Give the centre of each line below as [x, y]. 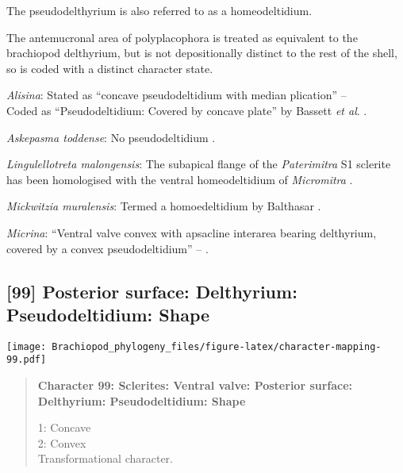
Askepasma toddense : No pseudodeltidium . [111, 137]
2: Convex [62, 442]
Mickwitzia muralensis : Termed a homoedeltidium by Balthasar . [164, 206]
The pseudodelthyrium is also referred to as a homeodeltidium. [159, 10]
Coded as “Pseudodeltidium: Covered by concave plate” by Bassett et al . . [187, 110]
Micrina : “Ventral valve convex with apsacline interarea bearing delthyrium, [192, 232]
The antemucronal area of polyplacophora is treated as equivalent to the [182, 37]
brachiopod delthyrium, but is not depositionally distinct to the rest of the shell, [202, 53]
